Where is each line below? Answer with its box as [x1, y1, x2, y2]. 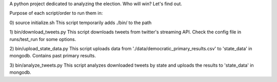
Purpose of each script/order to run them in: [9, 10, 103, 16]
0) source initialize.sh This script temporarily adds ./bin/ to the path [9, 19, 152, 26]
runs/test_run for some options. [9, 36, 76, 42]
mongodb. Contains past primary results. [9, 53, 96, 59]
